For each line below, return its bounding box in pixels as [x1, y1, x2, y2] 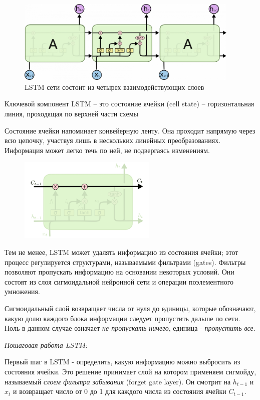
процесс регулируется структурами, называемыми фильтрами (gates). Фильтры [5, 256, 246, 267]
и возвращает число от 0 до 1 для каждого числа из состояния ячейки [13, 386, 226, 396]
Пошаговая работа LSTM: [5, 339, 88, 350]
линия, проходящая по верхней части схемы [5, 108, 138, 118]
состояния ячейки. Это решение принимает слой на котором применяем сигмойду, [5, 366, 256, 377]
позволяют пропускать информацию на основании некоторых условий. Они [5, 266, 234, 277]
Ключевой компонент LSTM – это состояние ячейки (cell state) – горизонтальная [5, 98, 254, 109]
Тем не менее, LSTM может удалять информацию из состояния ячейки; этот [5, 247, 238, 257]
